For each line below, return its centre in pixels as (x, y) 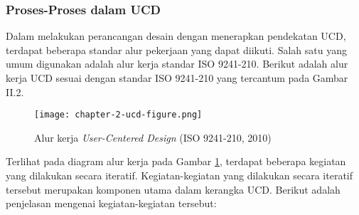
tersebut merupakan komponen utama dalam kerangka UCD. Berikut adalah (173, 189)
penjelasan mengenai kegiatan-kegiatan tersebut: (111, 203)
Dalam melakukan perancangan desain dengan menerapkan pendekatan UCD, (176, 36)
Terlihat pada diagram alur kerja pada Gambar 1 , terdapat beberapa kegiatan (176, 161)
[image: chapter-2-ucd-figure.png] (118, 115)
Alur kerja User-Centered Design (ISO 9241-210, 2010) (153, 137)
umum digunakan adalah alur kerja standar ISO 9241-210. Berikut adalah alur (177, 64)
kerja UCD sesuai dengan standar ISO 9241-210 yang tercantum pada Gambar (177, 78)
